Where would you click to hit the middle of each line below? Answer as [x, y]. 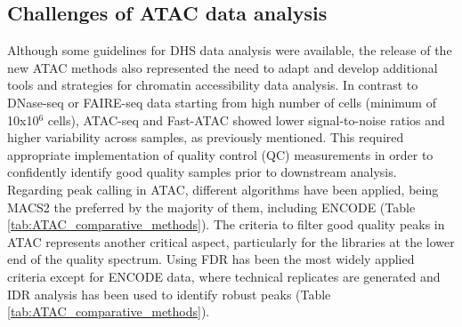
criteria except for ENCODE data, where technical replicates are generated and [224, 276]
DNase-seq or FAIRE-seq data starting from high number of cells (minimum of [222, 102]
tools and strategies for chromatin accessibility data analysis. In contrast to [213, 85]
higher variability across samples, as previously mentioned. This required [206, 137]
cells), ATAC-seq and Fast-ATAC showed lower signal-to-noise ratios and [246, 120]
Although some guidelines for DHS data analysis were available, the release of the [230, 50]
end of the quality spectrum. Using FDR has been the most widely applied [211, 259]
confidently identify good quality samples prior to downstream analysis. [202, 172]
